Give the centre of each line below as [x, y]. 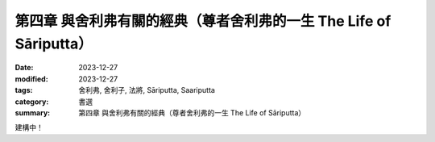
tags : [24, 90]
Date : [24, 68]
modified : [31, 79]
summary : [33, 112]
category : [32, 102]
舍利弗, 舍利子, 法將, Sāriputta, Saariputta [147, 90]
